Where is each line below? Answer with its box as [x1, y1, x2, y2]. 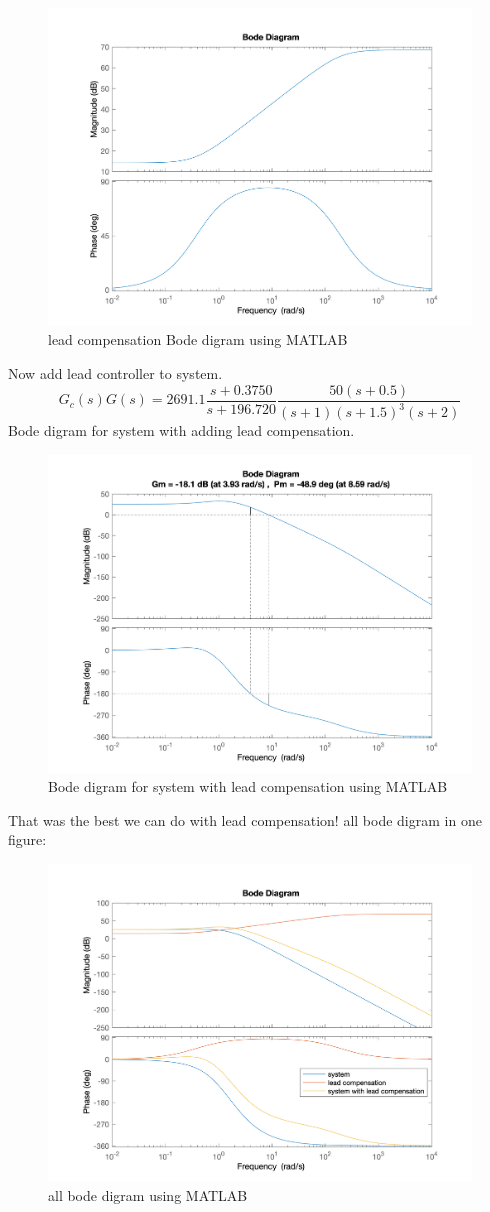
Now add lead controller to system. [8, 363, 223, 384]
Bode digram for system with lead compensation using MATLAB [48, 776, 448, 797]
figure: [8, 829, 47, 850]
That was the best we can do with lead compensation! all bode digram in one [8, 809, 482, 830]
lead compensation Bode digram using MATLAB [48, 329, 348, 350]
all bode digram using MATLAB [48, 1185, 248, 1206]
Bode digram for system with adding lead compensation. [8, 420, 355, 441]
